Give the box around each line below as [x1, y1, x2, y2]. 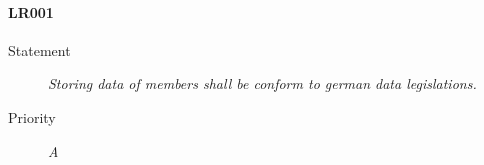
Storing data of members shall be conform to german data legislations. [48, 73, 477, 94]
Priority [8, 106, 56, 127]
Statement [8, 39, 71, 60]
